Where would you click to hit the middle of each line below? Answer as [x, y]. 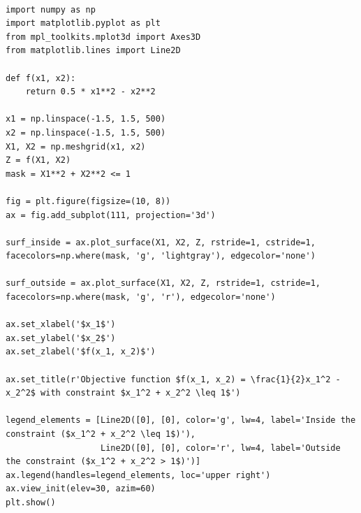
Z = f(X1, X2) [38, 160]
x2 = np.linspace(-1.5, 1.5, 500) [86, 132]
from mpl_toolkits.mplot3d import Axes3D [103, 37]
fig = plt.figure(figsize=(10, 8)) [88, 201]
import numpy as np [51, 9]
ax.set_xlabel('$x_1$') [61, 325]
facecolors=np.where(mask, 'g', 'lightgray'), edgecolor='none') [161, 256]
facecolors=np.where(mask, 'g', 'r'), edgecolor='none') [141, 297]
